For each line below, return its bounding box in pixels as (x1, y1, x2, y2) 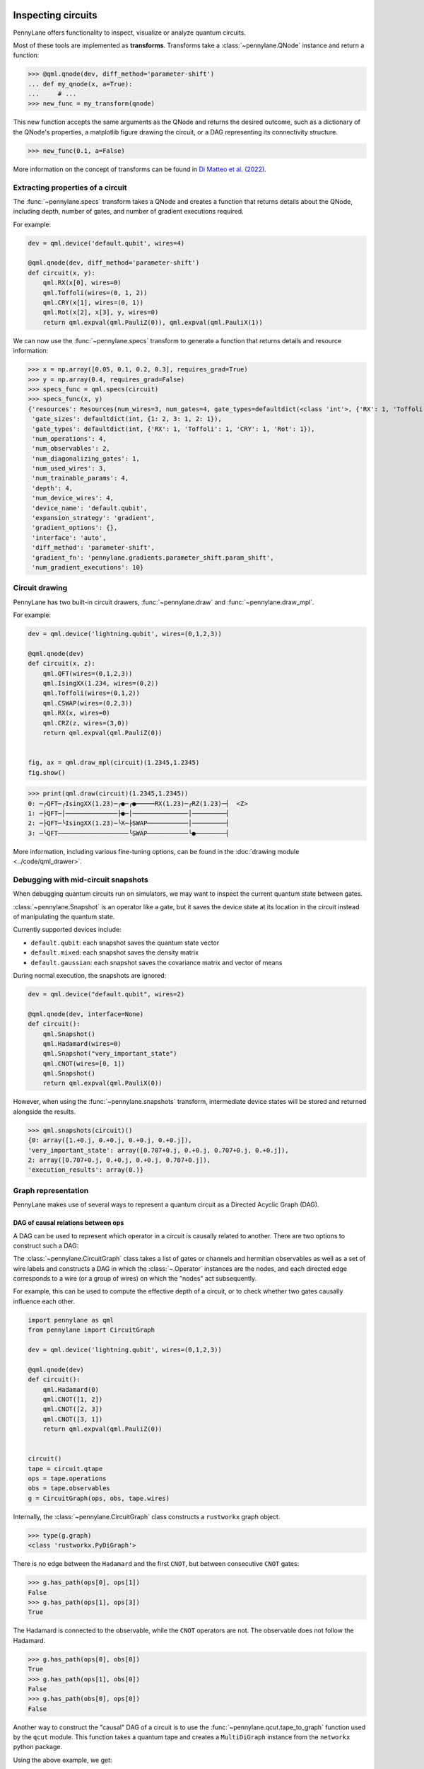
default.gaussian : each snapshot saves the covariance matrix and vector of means (30, 958, 283, 967)
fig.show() (28, 768, 66, 776)
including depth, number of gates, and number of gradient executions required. (13, 207, 244, 216)
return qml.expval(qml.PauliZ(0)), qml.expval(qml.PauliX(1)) (42, 318, 263, 326)
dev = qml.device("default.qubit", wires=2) (28, 990, 185, 998)
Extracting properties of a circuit (13, 183, 127, 192)
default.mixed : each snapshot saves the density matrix (30, 948, 199, 957)
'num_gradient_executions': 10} (32, 563, 144, 571)
